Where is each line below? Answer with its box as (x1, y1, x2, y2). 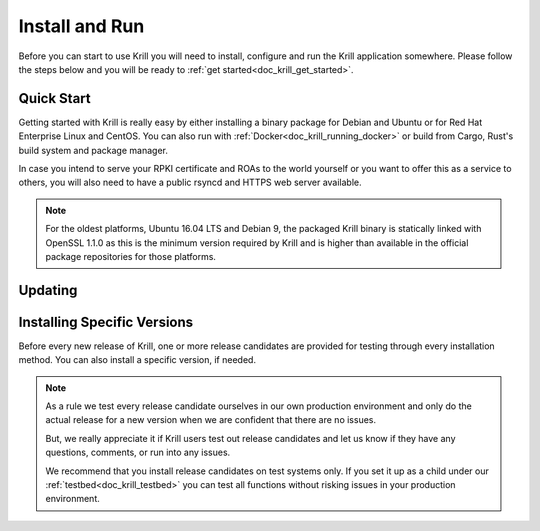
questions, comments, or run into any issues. (45, 446, 231, 459)
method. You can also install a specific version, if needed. (18, 354, 257, 366)
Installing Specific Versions (18, 313, 194, 330)
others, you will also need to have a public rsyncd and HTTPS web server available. (18, 176, 362, 189)
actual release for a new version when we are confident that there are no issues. (45, 414, 377, 426)
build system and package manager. (18, 144, 169, 156)
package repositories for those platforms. (45, 250, 217, 262)
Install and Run (18, 15, 145, 37)
